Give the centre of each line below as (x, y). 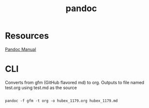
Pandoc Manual (21, 49)
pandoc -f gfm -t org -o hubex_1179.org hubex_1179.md (61, 101)
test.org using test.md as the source (41, 88)
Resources (27, 36)
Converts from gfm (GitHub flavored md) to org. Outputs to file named (74, 82)
